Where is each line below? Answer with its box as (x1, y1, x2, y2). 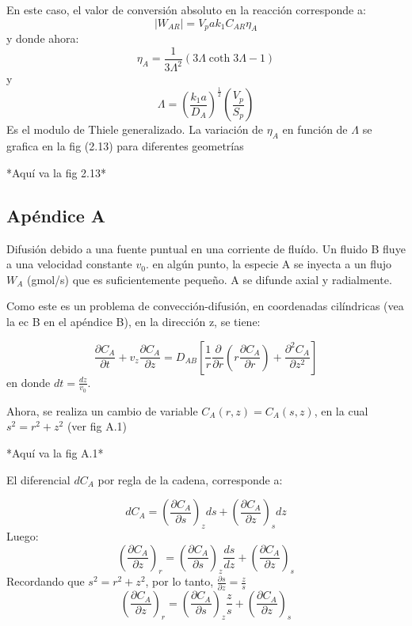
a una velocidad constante (6, 256, 132, 272)
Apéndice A (6, 203, 106, 227)
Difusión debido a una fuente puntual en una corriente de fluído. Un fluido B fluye (6, 240, 406, 256)
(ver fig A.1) (67, 418, 128, 434)
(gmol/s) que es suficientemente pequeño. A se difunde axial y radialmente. (27, 271, 392, 287)
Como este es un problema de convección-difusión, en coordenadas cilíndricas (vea (6, 298, 404, 314)
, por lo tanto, (145, 573, 214, 590)
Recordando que (6, 573, 85, 590)
